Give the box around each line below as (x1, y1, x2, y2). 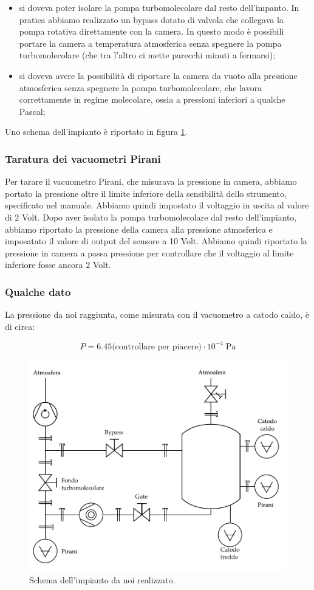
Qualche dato (5, 284, 71, 299)
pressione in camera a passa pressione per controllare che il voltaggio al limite (5, 246, 294, 259)
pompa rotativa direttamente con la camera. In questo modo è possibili (19, 25, 284, 38)
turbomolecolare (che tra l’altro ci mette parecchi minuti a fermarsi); (19, 49, 276, 61)
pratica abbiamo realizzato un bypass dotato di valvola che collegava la (19, 13, 284, 26)
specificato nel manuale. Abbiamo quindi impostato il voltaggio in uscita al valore (5, 199, 309, 211)
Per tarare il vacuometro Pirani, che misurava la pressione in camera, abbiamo (5, 175, 297, 188)
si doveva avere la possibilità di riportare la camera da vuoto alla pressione (19, 69, 298, 81)
